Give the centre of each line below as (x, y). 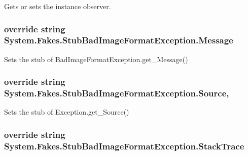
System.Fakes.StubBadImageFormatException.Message (119, 40)
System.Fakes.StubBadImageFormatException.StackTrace (124, 146)
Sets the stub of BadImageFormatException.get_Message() (96, 59)
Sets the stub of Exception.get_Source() (67, 112)
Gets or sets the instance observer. (58, 6)
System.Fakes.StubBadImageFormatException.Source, (117, 93)
